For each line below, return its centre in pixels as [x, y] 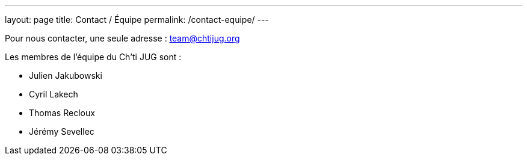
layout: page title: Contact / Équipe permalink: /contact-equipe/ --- [137, 20]
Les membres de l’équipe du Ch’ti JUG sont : [93, 57]
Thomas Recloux [62, 113]
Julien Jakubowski [66, 75]
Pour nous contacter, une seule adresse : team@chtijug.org [122, 38]
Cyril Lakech [54, 94]
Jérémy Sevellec [62, 131]
